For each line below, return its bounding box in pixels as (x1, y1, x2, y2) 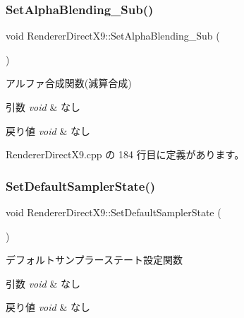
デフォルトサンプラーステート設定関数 (6, 252, 183, 267)
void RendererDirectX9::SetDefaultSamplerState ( (6, 205, 221, 219)
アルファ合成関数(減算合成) (6, 76, 132, 90)
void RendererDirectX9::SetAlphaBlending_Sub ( (6, 28, 220, 43)
